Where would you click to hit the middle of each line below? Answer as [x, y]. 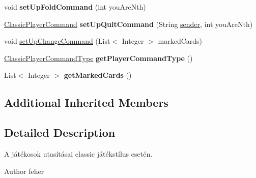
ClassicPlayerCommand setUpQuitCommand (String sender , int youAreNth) [129, 24]
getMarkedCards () [98, 75]
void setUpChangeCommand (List [57, 41]
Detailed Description [60, 132]
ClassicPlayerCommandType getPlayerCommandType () [98, 58]
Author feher [24, 171]
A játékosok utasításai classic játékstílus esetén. [78, 153]
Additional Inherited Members [86, 102]
